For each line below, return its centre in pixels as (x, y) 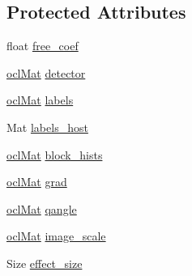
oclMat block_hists (55, 154)
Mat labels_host (47, 127)
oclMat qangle (42, 208)
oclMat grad (37, 182)
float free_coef (43, 46)
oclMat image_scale (56, 236)
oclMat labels (40, 100)
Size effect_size (45, 263)
